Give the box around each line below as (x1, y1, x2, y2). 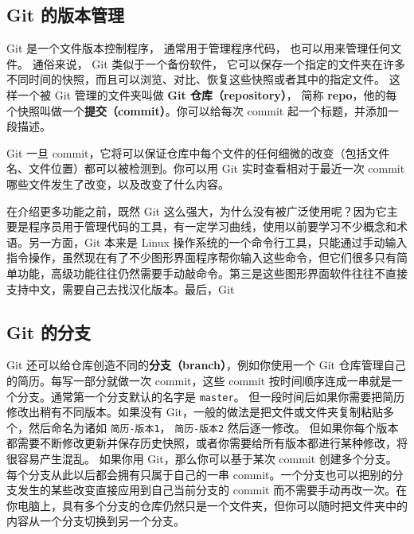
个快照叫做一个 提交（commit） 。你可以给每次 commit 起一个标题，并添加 (6, 102, 388, 119)
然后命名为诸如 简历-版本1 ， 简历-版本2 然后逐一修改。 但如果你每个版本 (28, 419, 399, 435)
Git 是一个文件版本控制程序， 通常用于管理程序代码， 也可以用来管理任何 (6, 40, 391, 57)
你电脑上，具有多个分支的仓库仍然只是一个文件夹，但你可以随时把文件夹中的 (6, 497, 408, 513)
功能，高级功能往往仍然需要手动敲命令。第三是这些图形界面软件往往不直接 (17, 264, 408, 281)
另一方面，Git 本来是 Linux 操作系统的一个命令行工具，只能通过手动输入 (28, 233, 408, 250)
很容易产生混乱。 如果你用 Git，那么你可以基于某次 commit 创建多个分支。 (6, 450, 397, 466)
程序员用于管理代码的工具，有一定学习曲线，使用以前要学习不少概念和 (28, 218, 396, 235)
